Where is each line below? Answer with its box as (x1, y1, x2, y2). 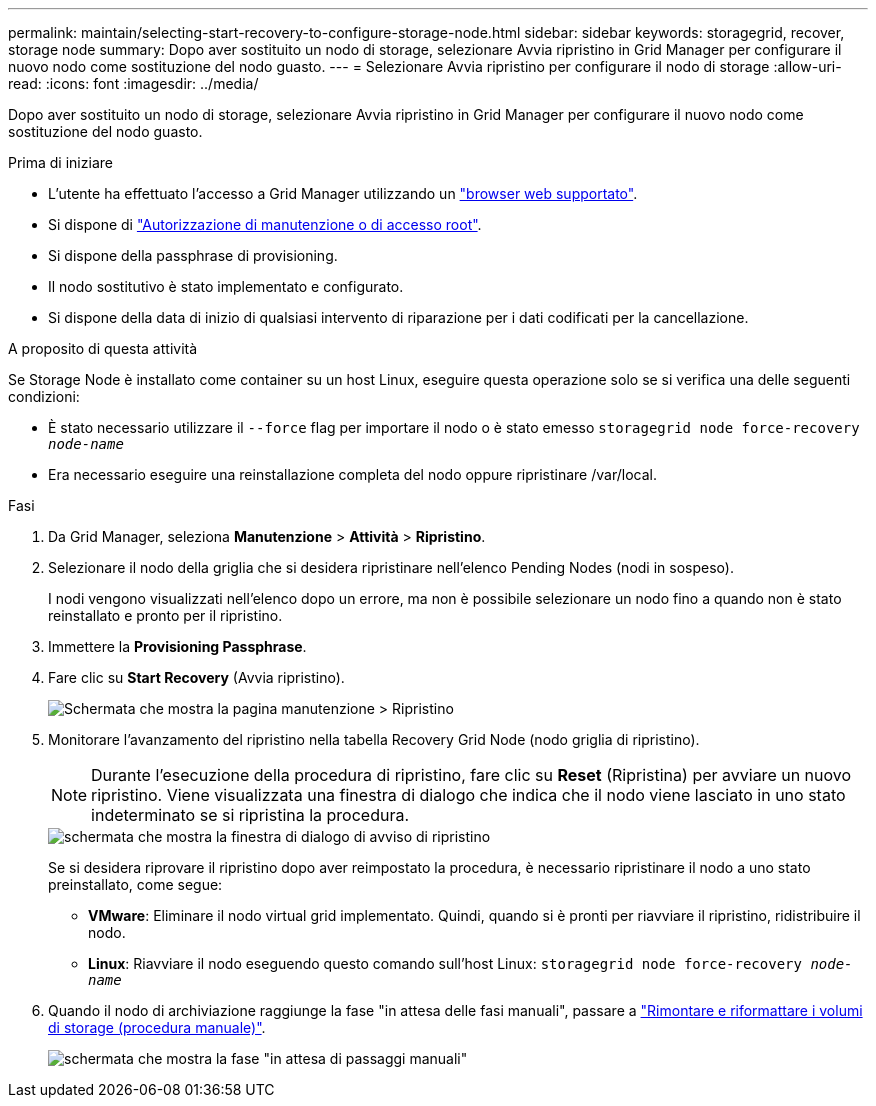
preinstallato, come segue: (48, 876, 223, 893)
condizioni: (8, 388, 80, 405)
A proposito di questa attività (8, 340, 198, 357)
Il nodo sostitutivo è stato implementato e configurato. (48, 278, 404, 295)
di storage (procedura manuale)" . (48, 1019, 266, 1036)
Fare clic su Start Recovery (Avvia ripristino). (48, 669, 345, 686)
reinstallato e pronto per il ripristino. (48, 607, 283, 624)
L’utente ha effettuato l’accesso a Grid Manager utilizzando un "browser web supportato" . (48, 185, 638, 202)
